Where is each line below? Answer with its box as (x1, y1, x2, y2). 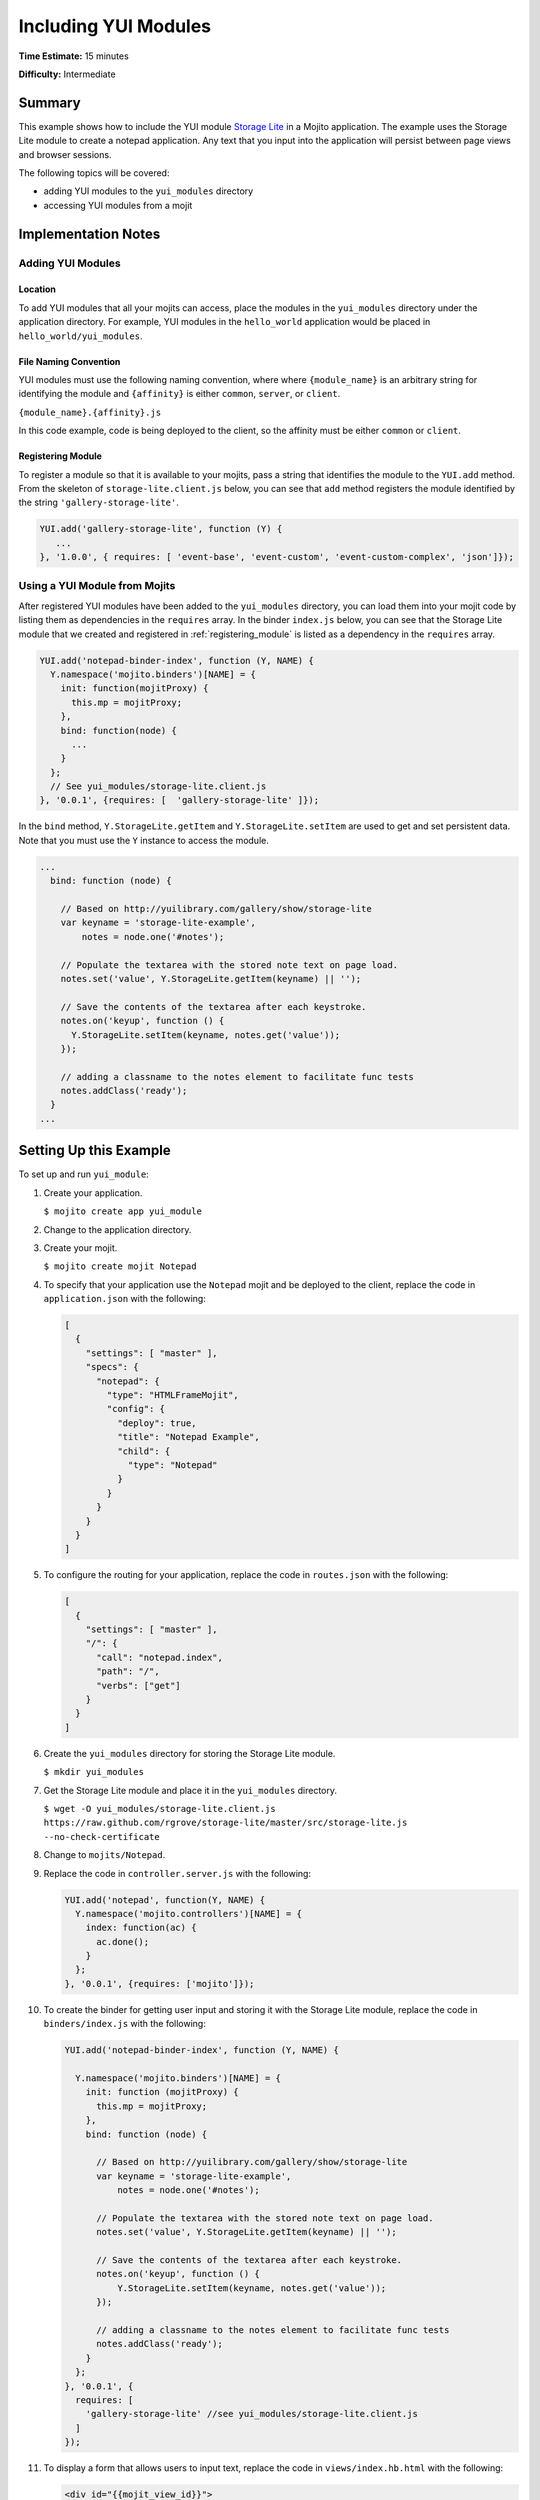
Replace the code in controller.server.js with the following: (43, 1867, 312, 1879)
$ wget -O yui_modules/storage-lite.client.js (43, 1803, 276, 1814)
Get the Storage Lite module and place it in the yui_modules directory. (43, 1784, 338, 1796)
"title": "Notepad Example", (116, 1431, 260, 1443)
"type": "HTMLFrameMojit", (106, 1390, 239, 1401)
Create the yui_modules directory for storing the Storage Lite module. (43, 1747, 336, 1759)
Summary (18, 94, 81, 111)
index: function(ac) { (85, 1922, 197, 1934)
